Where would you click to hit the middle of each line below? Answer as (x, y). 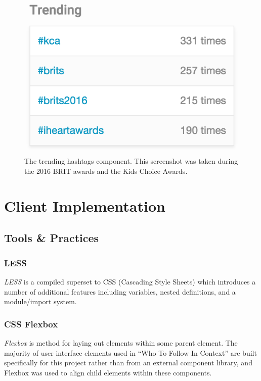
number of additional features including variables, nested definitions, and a (120, 291)
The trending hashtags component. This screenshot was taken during (131, 161)
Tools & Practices (52, 238)
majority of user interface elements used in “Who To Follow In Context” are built (130, 352)
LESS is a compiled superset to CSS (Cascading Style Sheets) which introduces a (130, 281)
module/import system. (40, 301)
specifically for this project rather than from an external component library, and (128, 363)
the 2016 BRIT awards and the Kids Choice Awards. (106, 171)
